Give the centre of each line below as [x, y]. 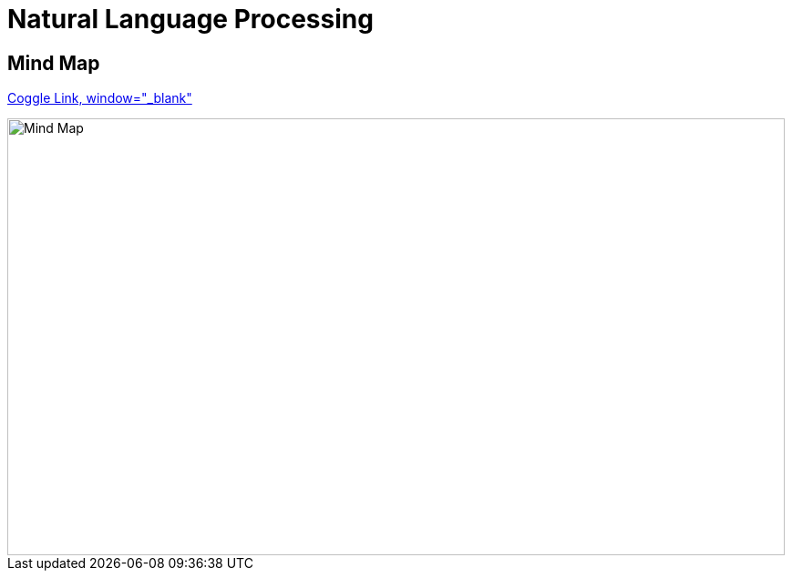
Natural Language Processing [190, 19]
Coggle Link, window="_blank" [100, 98]
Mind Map [54, 63]
